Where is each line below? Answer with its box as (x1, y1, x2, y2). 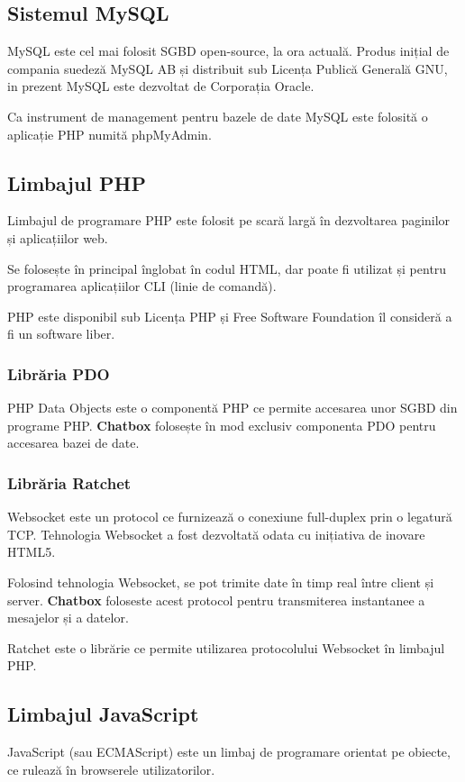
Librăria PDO (7, 362, 110, 385)
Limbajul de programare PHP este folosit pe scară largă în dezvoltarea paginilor (7, 211, 451, 230)
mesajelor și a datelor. (7, 608, 129, 627)
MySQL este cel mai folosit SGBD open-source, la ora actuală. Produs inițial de (7, 41, 450, 60)
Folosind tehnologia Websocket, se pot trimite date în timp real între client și (7, 572, 434, 591)
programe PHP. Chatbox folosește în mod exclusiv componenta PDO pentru (7, 415, 436, 434)
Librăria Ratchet (7, 471, 132, 494)
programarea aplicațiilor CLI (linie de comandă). (7, 277, 277, 296)
